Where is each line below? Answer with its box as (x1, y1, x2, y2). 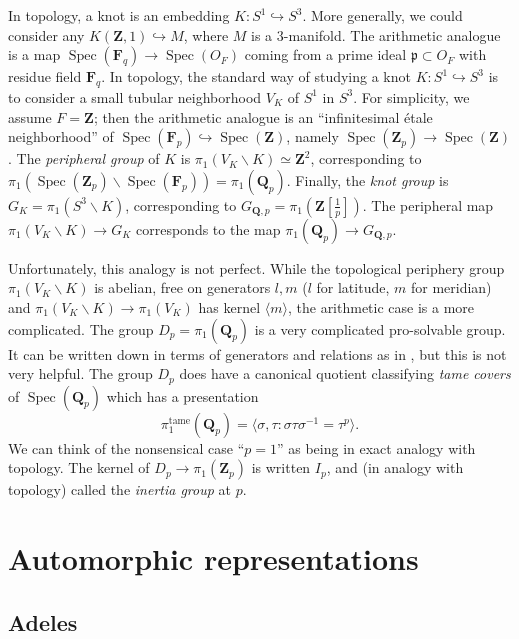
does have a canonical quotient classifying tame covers (179, 363, 511, 384)
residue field (8, 66, 82, 87)
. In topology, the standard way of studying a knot (101, 66, 411, 87)
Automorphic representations (8, 537, 419, 578)
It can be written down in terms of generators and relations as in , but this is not (8, 343, 507, 364)
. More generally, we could (302, 5, 463, 25)
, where (183, 24, 229, 45)
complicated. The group (8, 318, 154, 339)
